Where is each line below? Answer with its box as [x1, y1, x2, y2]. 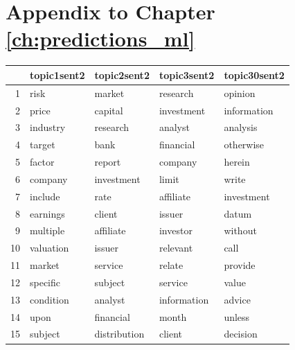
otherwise [224, 137, 265, 152]
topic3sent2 [159, 67, 215, 82]
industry [30, 120, 66, 134]
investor [159, 223, 193, 238]
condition [30, 292, 69, 306]
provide [224, 258, 256, 272]
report [94, 155, 121, 169]
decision [224, 326, 258, 341]
